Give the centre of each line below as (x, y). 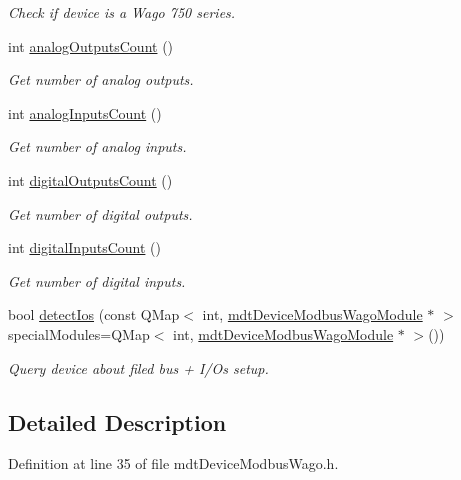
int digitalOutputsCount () (90, 179)
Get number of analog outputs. (101, 79)
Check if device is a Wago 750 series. (122, 12)
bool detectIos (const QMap (94, 314)
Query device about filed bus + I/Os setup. (138, 367)
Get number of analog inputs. (97, 146)
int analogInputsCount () (85, 112)
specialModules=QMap (79, 333)
